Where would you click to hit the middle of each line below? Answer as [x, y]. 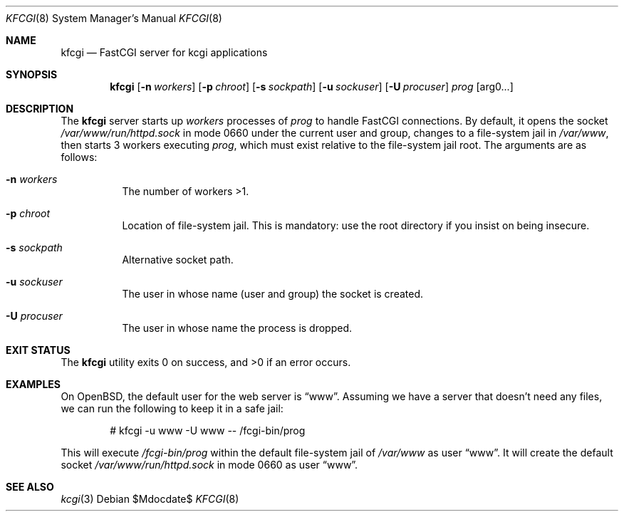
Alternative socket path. [178, 260]
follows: [79, 157]
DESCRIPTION [40, 109]
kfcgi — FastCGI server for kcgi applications [164, 52]
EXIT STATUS [38, 350]
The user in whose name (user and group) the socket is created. [273, 294]
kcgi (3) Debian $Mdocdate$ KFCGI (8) [150, 499]
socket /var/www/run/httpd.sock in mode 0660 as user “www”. [209, 465]
